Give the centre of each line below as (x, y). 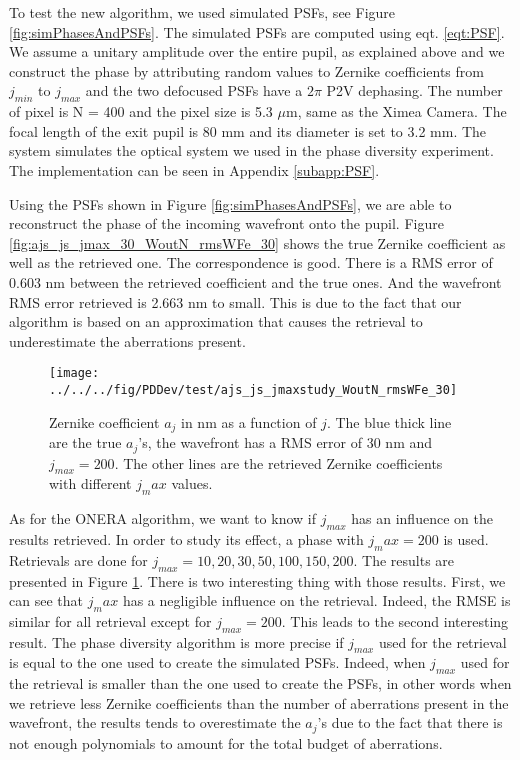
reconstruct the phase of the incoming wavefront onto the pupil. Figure (226, 223)
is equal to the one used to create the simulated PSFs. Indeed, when (217, 662)
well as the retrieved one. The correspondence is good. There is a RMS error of (251, 262)
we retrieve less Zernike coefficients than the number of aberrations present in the (259, 702)
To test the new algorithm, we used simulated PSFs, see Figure (202, 12)
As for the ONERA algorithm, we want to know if (162, 518)
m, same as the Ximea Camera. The (396, 111)
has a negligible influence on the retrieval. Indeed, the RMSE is (316, 600)
